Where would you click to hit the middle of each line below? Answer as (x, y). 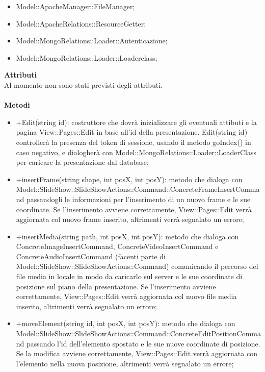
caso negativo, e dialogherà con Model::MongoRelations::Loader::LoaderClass (136, 152)
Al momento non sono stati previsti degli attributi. (84, 84)
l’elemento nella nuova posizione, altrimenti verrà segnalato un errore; (125, 363)
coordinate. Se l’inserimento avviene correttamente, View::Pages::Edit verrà (134, 209)
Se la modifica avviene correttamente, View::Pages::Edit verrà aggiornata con (137, 353)
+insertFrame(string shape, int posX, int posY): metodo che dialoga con (129, 179)
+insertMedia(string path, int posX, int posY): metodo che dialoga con (127, 236)
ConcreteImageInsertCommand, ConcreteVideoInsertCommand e (117, 246)
